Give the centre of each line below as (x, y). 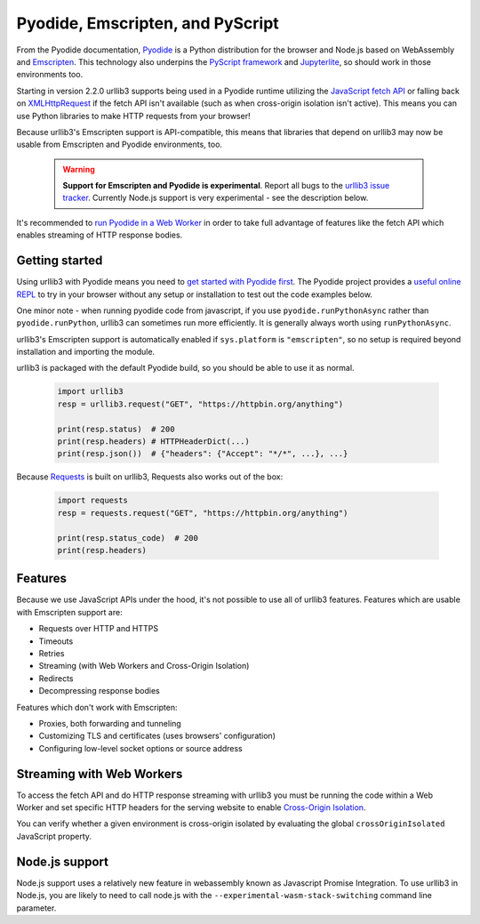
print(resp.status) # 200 (116, 429)
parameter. (36, 908)
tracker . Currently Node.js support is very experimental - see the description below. (216, 198)
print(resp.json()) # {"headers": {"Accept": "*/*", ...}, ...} (203, 454)
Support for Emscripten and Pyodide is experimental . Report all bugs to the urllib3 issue (226, 186)
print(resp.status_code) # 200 (128, 538)
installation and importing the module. (86, 352)
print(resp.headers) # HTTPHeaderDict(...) (154, 442)
